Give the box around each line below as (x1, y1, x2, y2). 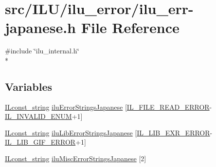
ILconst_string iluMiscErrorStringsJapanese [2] (5, 153, 146, 164)
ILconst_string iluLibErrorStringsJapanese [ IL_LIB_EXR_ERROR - (5, 127, 213, 137)
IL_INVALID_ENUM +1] (5, 111, 83, 121)
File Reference (81, 17, 180, 37)
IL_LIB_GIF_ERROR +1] (5, 137, 86, 147)
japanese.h (5, 17, 76, 37)
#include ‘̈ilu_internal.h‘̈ (5, 46, 79, 56)
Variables (5, 79, 53, 94)
